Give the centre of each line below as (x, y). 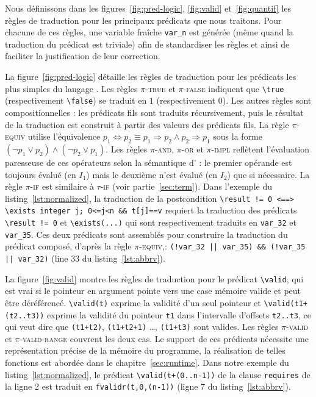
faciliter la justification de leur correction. (83, 56)
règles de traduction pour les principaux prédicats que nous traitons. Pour (143, 20)
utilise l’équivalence (64, 136)
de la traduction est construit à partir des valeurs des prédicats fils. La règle (147, 124)
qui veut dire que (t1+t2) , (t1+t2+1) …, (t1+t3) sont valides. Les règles (142, 327)
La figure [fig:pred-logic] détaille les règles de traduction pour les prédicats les (151, 77)
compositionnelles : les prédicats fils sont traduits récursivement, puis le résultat (154, 112)
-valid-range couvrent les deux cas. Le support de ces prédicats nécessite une (164, 338)
